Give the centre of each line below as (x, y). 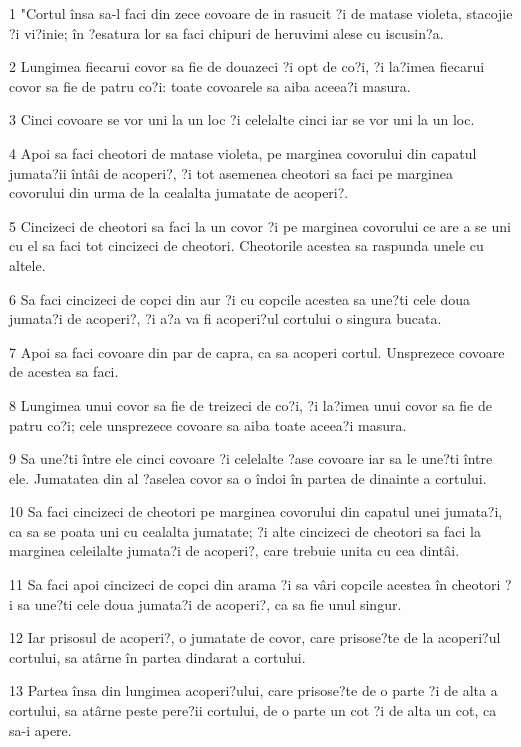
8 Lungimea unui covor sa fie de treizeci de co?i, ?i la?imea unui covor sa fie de (250, 404)
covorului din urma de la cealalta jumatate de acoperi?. (179, 192)
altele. (27, 264)
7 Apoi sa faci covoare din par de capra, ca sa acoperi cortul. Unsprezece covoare (257, 351)
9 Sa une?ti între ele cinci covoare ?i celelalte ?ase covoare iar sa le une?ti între (251, 458)
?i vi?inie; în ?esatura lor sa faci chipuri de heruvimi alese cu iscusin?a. (226, 32)
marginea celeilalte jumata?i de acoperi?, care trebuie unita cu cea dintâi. (234, 550)
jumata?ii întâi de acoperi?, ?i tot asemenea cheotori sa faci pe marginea (231, 172)
